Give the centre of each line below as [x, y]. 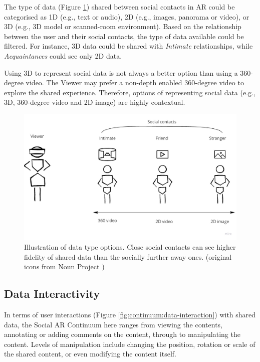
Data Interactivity [52, 294]
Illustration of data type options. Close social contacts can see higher [130, 247]
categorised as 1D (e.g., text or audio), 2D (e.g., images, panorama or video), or [127, 16]
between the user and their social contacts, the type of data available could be [124, 36]
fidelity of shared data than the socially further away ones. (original [128, 256]
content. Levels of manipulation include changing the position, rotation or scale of [130, 344]
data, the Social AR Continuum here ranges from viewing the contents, [113, 324]
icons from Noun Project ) [64, 266]
